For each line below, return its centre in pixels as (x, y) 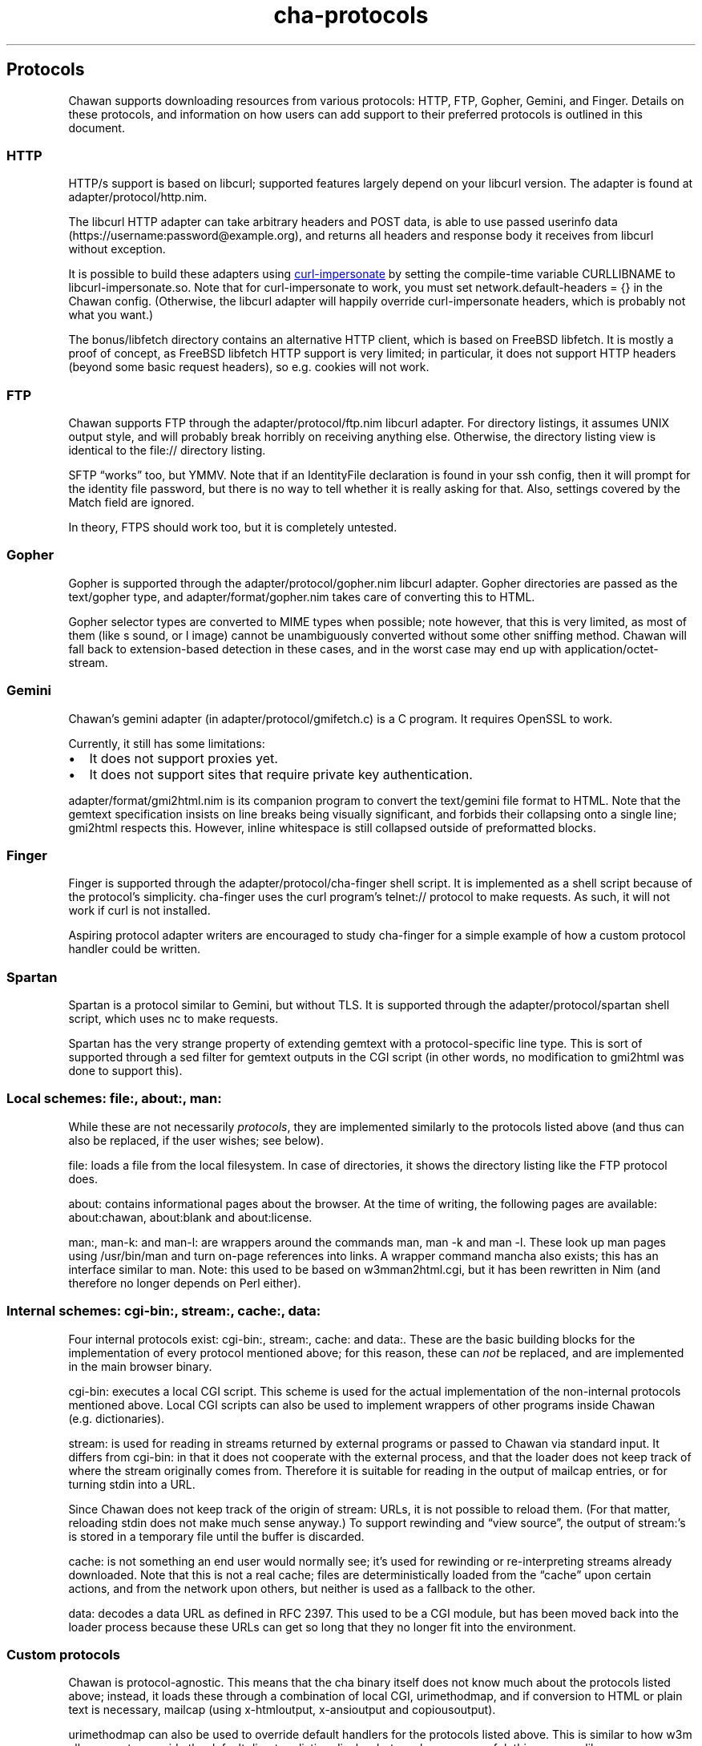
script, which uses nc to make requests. (173, 1019)
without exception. (117, 249)
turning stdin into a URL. (132, 1484)
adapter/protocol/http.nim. (138, 197)
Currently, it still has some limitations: (167, 743)
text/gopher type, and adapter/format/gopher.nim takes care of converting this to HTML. (302, 596)
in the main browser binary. (140, 1366)
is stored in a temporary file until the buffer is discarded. (216, 1536)
